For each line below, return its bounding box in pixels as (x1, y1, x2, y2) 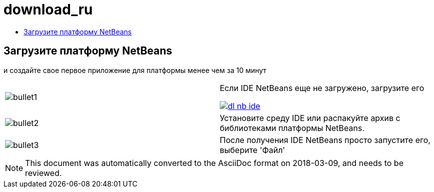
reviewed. (25, 167, 62, 178)
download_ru (4, 1, 93, 18)
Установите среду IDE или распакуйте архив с (220, 112, 400, 123)
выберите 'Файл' (220, 144, 285, 155)
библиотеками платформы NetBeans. (220, 122, 364, 133)
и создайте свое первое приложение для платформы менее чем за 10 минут (4, 65, 267, 74)
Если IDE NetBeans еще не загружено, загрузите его (220, 82, 424, 93)
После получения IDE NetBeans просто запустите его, (220, 134, 430, 145)
